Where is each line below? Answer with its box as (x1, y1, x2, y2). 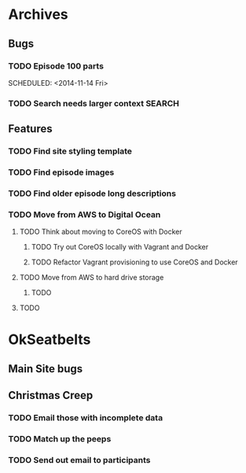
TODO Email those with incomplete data (8, 412, 163, 423)
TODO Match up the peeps (8, 434, 112, 445)
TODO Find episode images (8, 167, 115, 178)
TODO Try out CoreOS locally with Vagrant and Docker (31, 242, 209, 252)
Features (8, 122, 53, 135)
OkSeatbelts (8, 331, 91, 349)
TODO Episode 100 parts (8, 61, 105, 72)
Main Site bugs (8, 362, 83, 375)
